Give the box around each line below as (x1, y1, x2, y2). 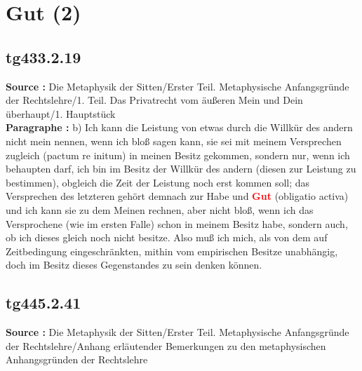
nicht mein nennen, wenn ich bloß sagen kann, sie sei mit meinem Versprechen (6, 133, 342, 148)
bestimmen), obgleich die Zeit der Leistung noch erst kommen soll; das (6, 175, 310, 189)
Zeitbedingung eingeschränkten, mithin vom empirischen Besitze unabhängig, (6, 243, 338, 258)
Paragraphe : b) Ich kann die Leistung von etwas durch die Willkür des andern (6, 120, 353, 135)
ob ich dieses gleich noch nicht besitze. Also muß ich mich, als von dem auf (6, 230, 328, 245)
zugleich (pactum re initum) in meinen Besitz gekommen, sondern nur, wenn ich (6, 147, 350, 162)
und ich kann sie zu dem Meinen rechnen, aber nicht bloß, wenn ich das (6, 202, 314, 217)
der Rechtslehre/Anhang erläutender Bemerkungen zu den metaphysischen (6, 338, 326, 353)
